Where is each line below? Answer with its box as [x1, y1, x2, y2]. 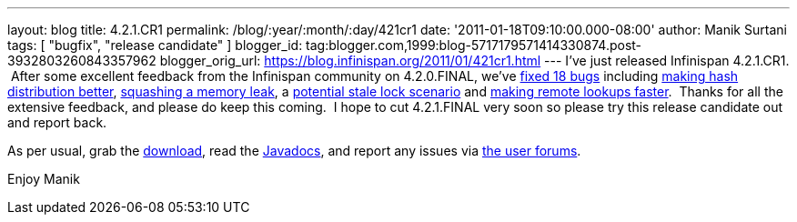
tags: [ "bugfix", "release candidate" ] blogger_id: [7, 37, 303, 53]
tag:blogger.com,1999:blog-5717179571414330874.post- [306, 37, 642, 53]
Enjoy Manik [7, 171, 80, 187]
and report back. [7, 115, 107, 130]
